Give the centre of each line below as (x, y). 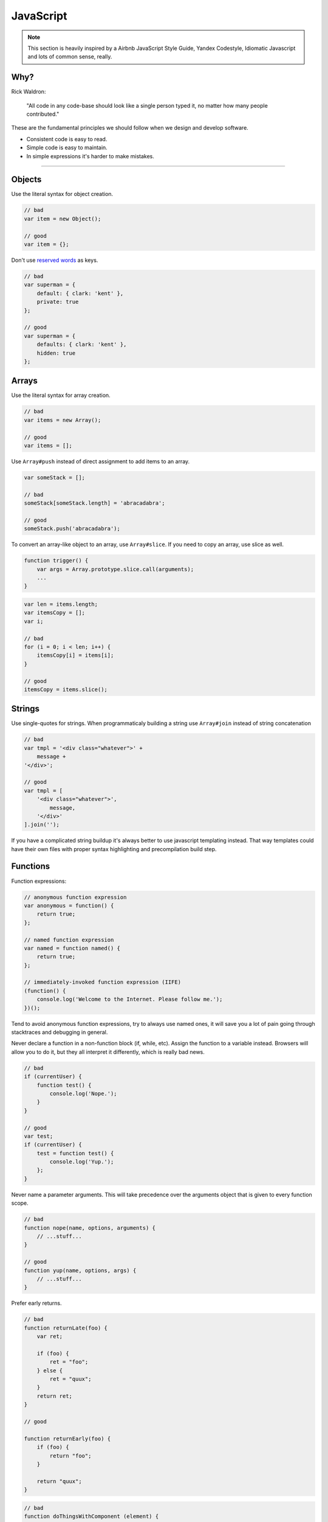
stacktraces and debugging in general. (60, 1032)
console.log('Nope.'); (84, 1093)
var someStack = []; (54, 477)
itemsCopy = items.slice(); (66, 689)
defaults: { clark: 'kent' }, (82, 345)
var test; (39, 1136)
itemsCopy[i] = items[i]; (75, 655)
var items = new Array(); (63, 420)
